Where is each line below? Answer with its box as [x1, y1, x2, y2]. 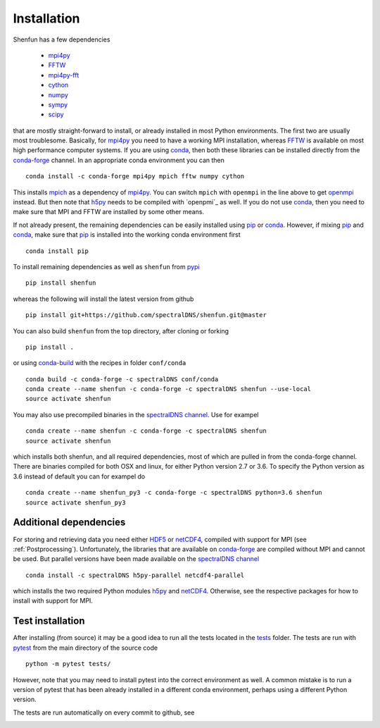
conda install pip [25, 247, 89, 255]
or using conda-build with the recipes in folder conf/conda [13, 359, 186, 367]
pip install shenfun [25, 279, 96, 287]
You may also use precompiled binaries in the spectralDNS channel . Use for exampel [13, 410, 259, 419]
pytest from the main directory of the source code [13, 643, 158, 652]
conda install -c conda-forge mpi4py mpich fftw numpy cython [25, 173, 245, 180]
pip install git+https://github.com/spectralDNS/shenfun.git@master [25, 311, 267, 319]
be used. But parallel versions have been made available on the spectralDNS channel [13, 555, 260, 563]
